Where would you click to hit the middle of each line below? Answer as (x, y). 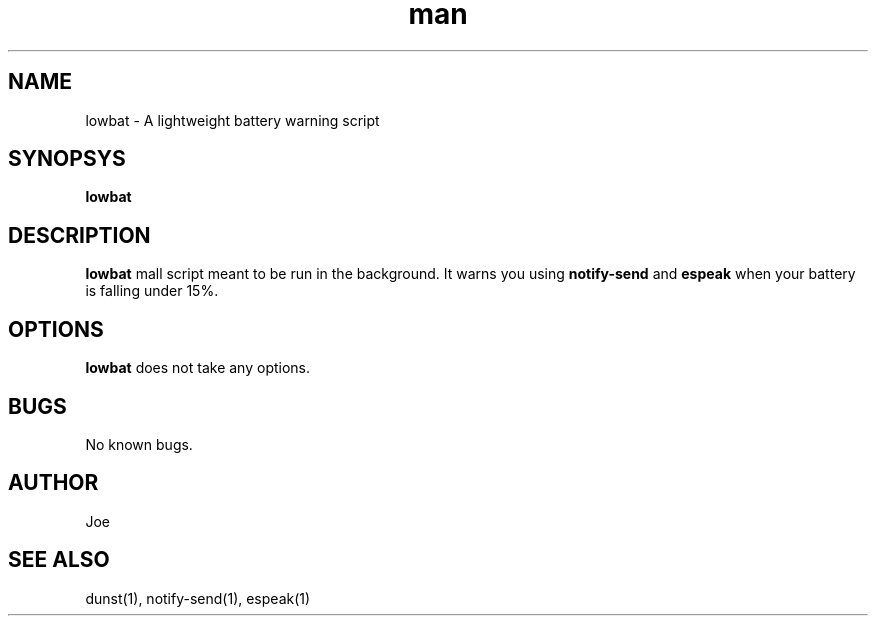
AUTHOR (53, 483)
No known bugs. (139, 444)
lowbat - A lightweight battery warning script (232, 120)
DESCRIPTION (79, 235)
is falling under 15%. (152, 291)
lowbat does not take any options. (198, 368)
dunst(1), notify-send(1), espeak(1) (198, 598)
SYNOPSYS (67, 159)
